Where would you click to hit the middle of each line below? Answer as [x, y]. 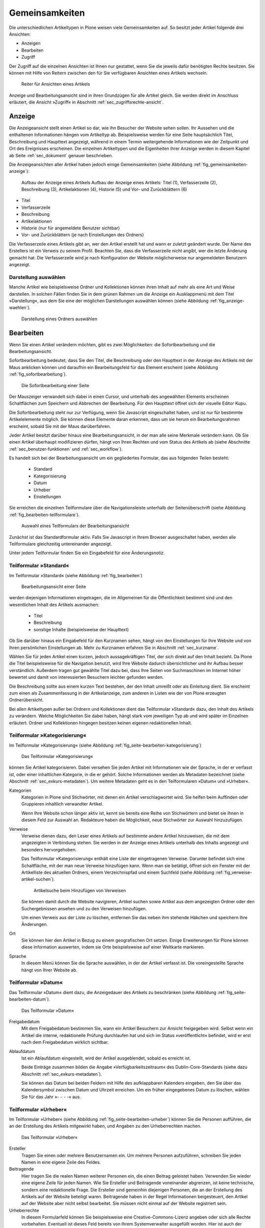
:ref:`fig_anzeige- [227, 301]
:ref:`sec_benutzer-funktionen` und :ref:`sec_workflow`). [66, 449]
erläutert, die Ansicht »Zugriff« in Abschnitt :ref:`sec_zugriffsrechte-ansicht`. [86, 102]
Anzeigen [31, 43]
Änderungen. [35, 924]
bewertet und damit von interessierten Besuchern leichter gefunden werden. [86, 677]
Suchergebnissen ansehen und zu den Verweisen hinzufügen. [84, 908]
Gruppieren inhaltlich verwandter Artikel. [62, 804]
